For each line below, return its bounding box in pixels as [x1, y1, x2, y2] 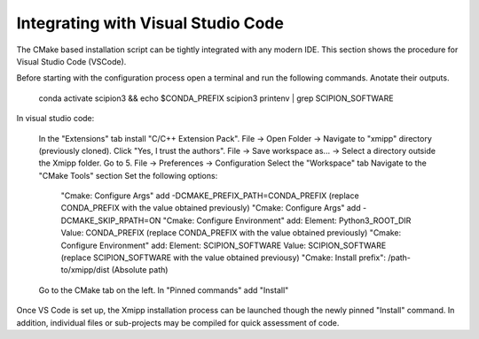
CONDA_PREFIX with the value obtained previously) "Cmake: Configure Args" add [60, 203, 361, 213]
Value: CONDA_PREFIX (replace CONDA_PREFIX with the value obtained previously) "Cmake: [60, 227, 402, 238]
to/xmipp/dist [60, 265, 110, 275]
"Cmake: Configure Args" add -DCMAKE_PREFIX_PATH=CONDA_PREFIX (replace [60, 190, 359, 201]
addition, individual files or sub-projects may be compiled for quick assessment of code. [16, 317, 340, 327]
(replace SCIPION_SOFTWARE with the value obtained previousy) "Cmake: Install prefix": [60, 252, 386, 263]
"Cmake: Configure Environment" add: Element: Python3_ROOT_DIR [162, 215, 412, 226]
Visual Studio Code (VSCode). [16, 56, 127, 66]
